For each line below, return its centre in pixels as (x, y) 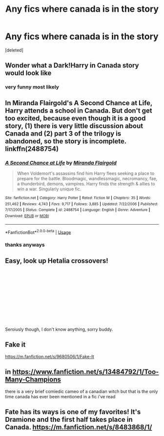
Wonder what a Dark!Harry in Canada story (72, 65)
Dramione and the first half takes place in (69, 419)
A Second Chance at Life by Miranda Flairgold (61, 162)
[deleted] (14, 50)
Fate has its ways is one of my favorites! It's (73, 412)
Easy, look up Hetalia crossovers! (57, 261)
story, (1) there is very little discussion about (74, 126)
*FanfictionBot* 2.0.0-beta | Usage (38, 232)
